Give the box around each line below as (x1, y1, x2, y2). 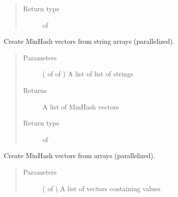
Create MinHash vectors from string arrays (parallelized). (4, 36, 175, 46)
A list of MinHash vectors (42, 101, 119, 111)
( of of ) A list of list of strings (42, 69, 133, 79)
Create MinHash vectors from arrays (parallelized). (4, 150, 155, 161)
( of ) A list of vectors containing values (42, 183, 161, 193)
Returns (23, 85, 47, 95)
